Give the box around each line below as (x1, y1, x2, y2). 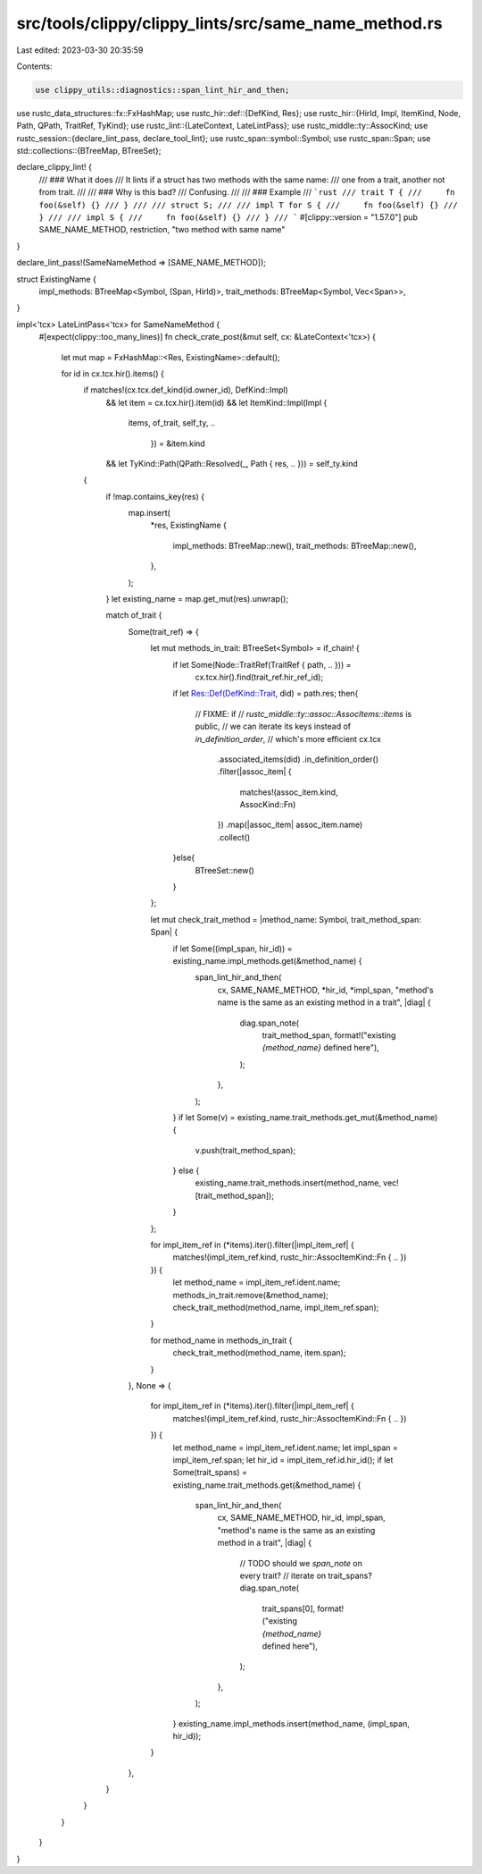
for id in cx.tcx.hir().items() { (61, 367, 164, 379)
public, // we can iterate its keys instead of (195, 721, 352, 732)
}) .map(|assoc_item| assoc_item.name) (217, 819, 363, 831)
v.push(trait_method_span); (195, 1144, 296, 1155)
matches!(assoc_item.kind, (239, 787, 338, 798)
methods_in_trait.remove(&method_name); (172, 1289, 329, 1300)
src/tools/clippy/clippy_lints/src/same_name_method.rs (16, 13, 443, 33)
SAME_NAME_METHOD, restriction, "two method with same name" (38, 224, 286, 235)
